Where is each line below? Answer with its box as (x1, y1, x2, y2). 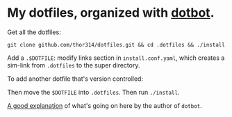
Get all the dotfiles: (7, 28, 61, 36)
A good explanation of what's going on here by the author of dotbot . (7, 101, 203, 109)
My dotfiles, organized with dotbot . (7, 5, 215, 21)
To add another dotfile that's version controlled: (7, 75, 144, 83)
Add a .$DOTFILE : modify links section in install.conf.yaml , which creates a (7, 54, 225, 62)
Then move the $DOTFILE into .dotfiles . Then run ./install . (7, 88, 180, 96)
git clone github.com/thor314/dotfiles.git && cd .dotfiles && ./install (7, 41, 226, 48)
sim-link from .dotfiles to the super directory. (7, 61, 140, 69)
